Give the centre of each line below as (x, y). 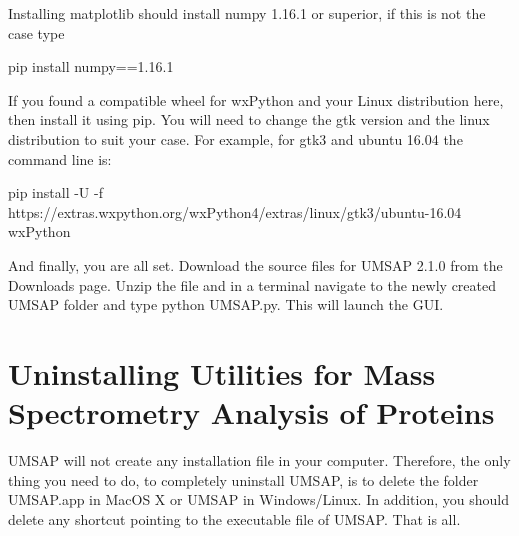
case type (36, 32)
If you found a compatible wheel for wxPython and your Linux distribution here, (256, 99)
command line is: (60, 158)
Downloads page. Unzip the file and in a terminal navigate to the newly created (252, 284)
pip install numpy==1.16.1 (91, 66)
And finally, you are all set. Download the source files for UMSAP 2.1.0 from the (255, 264)
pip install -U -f (55, 192)
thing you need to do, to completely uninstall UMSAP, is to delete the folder (243, 479)
